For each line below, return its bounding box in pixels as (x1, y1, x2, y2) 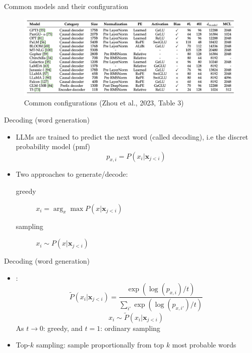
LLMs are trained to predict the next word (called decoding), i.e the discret (16, 131, 248, 142)
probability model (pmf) (16, 141, 91, 152)
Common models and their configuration (4, 1, 128, 11)
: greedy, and (43, 322, 83, 333)
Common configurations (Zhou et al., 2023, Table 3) (24, 97, 184, 108)
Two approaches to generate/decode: (16, 169, 128, 179)
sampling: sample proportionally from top (36, 339, 164, 350)
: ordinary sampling (100, 322, 160, 333)
